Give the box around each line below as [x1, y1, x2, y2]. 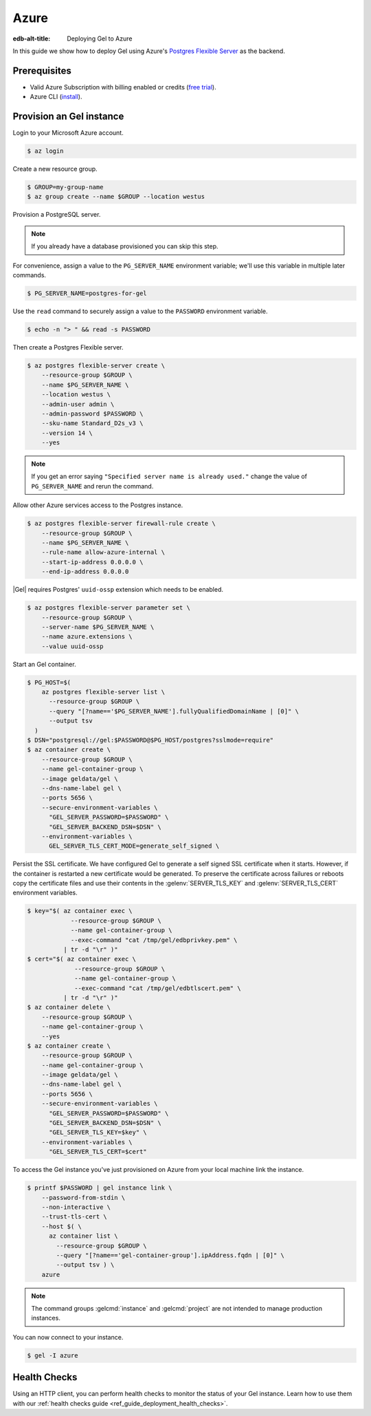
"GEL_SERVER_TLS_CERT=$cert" [49, 1148, 147, 1156]
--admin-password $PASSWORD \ [41, 409, 144, 418]
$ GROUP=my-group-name [27, 183, 104, 191]
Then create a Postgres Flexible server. [12, 343, 124, 351]
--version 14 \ [41, 429, 93, 437]
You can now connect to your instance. [12, 1333, 124, 1341]
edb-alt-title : [12, 34, 51, 43]
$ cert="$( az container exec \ [27, 955, 137, 963]
